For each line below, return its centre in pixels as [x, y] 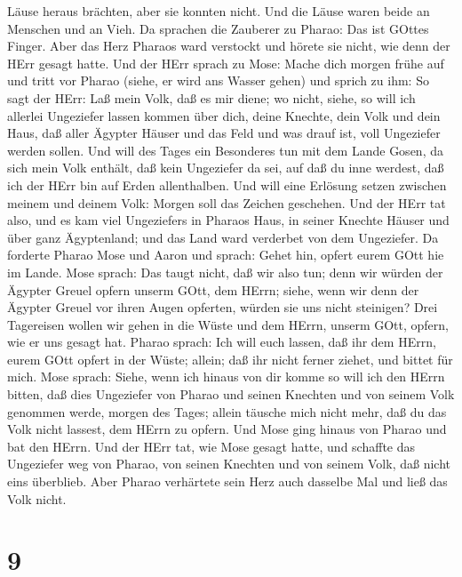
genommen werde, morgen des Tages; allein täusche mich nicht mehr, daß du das [227, 411]
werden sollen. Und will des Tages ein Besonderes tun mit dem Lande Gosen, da [225, 150]
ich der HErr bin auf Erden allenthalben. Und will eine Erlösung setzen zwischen [227, 184]
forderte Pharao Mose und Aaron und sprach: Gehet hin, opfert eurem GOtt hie [226, 255]
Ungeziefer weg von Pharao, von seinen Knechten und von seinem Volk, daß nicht [229, 464]
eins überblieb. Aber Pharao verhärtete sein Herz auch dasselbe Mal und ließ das [227, 481]
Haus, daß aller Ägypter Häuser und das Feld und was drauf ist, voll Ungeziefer [224, 133]
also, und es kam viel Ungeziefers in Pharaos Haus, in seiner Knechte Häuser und [228, 220]
